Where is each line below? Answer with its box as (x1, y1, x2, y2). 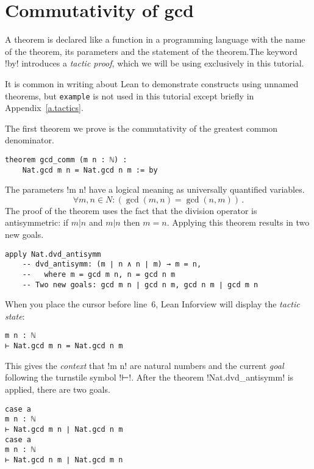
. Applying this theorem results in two (166, 216, 310, 229)
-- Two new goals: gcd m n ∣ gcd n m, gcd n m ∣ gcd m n (22, 280, 259, 289)
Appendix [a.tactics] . (5, 101, 84, 114)
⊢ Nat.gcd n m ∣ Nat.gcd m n (5, 455, 123, 464)
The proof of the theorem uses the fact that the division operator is (5, 204, 257, 217)
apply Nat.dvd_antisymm (5, 249, 101, 259)
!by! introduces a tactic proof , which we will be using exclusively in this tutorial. (5, 57, 304, 70)
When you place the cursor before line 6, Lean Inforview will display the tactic (5, 298, 300, 310)
